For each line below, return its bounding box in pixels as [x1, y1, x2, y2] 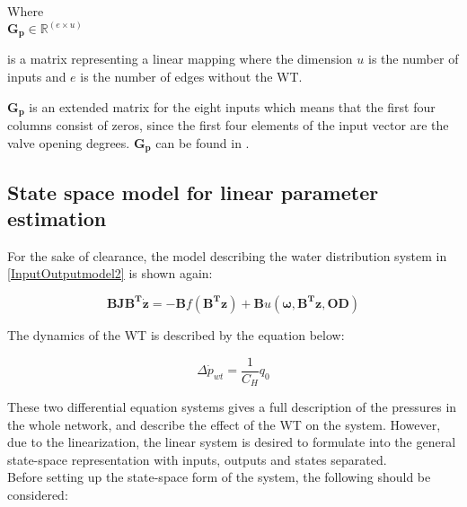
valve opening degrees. [7, 133, 130, 152]
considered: [7, 485, 68, 504]
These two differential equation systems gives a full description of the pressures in [7, 398, 457, 416]
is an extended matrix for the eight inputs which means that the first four [29, 97, 436, 116]
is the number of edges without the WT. [80, 67, 303, 86]
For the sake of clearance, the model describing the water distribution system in [7, 246, 447, 265]
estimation [7, 204, 107, 232]
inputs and [7, 67, 66, 86]
